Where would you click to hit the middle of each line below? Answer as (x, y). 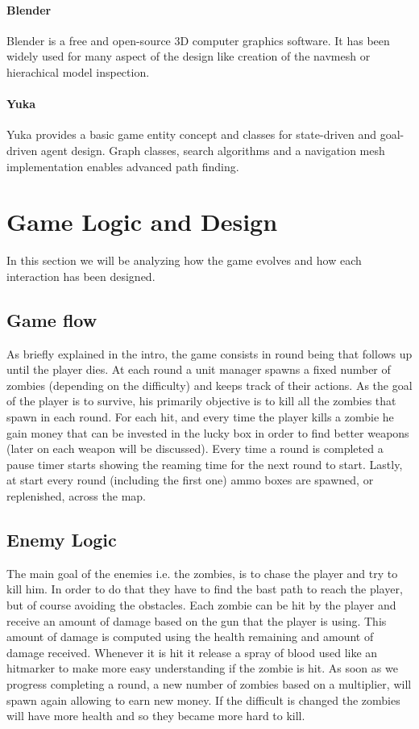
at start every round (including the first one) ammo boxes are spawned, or (190, 480)
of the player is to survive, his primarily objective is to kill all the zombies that (201, 401)
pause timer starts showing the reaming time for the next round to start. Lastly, (205, 464)
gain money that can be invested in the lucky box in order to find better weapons (208, 432)
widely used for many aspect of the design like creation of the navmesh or (189, 56)
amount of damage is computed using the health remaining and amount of (190, 637)
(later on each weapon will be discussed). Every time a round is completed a (195, 448)
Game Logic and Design (142, 222)
